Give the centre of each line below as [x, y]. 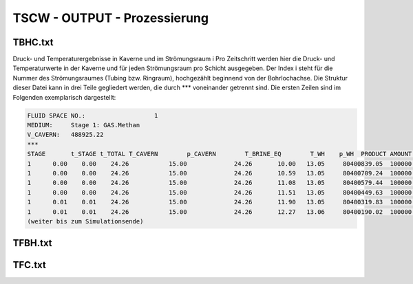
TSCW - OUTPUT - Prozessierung [111, 18]
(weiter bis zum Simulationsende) [85, 221]
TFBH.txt [32, 243]
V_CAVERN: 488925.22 [65, 135]
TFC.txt [29, 265]
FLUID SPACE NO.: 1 [93, 116]
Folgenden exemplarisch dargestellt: [64, 97]
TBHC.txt [33, 42]
